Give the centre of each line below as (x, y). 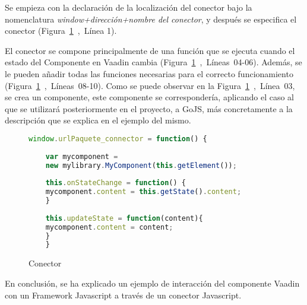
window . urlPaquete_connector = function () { (118, 139)
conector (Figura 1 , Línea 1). (61, 31)
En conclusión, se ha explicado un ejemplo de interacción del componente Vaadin (152, 283)
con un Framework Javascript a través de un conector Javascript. (123, 295)
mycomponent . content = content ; (109, 227)
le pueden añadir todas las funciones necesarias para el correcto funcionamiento (149, 73)
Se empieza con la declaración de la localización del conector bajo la (129, 7)
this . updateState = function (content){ (124, 218)
